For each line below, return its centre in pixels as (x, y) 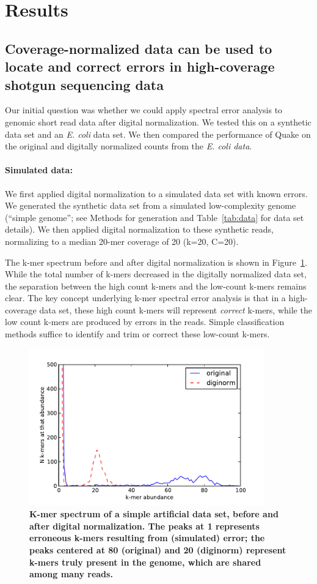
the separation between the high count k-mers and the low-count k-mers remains (156, 286)
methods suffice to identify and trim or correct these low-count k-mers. (137, 334)
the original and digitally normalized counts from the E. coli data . (129, 146)
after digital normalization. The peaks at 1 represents (144, 526)
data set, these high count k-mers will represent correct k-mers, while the (176, 309)
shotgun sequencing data (84, 84)
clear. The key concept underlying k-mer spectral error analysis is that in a (145, 298)
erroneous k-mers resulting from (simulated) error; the (147, 538)
